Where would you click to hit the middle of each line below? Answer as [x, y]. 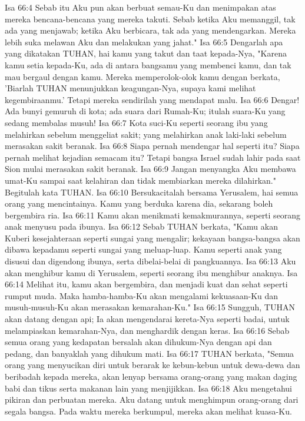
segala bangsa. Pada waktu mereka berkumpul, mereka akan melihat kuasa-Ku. [148, 411]
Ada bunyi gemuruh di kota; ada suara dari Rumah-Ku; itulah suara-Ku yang [145, 111]
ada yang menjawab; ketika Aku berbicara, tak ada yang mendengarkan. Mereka [150, 30]
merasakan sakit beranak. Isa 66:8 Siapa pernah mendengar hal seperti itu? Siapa [152, 146]
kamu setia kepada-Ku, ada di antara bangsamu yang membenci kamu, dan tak [148, 64]
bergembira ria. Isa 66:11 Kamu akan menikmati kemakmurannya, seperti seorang [153, 215]
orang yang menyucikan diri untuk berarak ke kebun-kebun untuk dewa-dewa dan [152, 365]
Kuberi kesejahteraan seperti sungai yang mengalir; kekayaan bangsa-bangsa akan [152, 238]
